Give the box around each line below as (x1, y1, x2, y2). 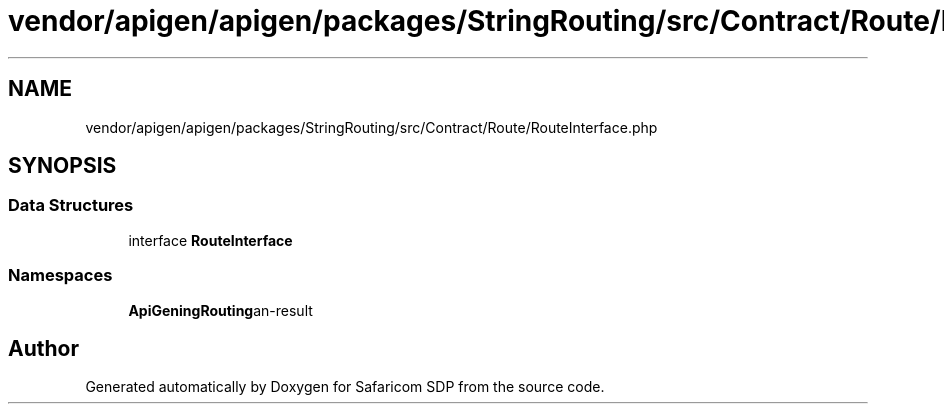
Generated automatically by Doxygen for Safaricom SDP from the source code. (85, 378, 605, 396)
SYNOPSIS (8, 153, 117, 179)
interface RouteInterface (128, 231, 293, 249)
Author (8, 335, 79, 361)
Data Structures (8, 195, 134, 216)
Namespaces (8, 265, 113, 286)
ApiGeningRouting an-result (128, 301, 313, 319)
